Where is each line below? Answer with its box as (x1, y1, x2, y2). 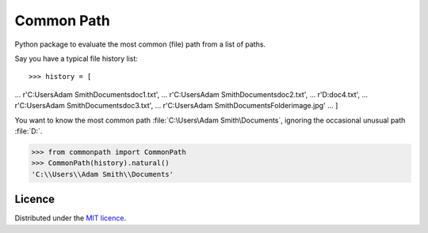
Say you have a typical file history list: (14, 54, 139, 63)
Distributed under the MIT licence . (14, 213, 127, 223)
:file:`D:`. (14, 126, 43, 136)
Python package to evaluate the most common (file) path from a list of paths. (14, 39, 266, 49)
